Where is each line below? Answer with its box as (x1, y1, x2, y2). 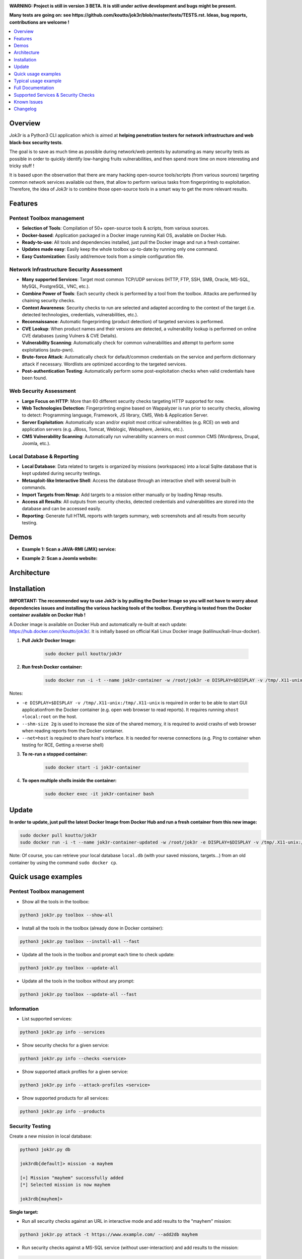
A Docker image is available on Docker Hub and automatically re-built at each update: (9, 621, 187, 627)
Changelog (14, 106, 37, 112)
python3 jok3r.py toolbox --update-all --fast (20, 991, 137, 997)
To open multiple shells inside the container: (22, 778, 117, 784)
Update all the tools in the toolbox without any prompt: (22, 977, 134, 984)
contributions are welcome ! (9, 19, 70, 25)
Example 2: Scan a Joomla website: (22, 555, 98, 562)
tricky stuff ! (9, 163, 35, 169)
